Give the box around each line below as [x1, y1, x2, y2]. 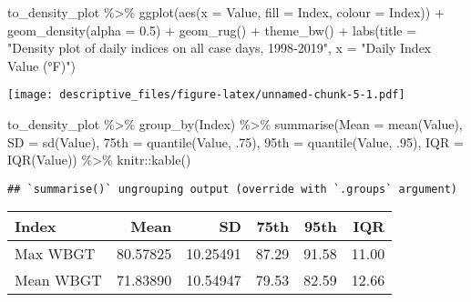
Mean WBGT [15, 269, 102, 291]
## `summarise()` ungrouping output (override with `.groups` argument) [7, 182, 457, 196]
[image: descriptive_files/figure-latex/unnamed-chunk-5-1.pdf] [7, 88, 405, 102]
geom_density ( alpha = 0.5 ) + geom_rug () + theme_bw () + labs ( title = [7, 20, 417, 39]
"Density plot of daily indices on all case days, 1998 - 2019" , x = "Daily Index [7, 38, 432, 57]
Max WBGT [15, 243, 96, 265]
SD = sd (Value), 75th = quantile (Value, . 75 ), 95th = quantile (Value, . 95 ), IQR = [7, 132, 464, 151]
